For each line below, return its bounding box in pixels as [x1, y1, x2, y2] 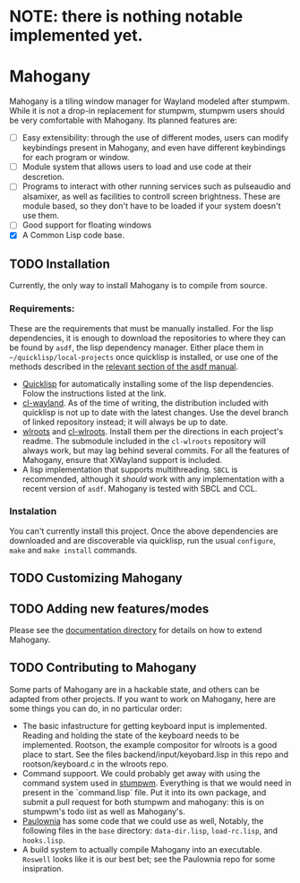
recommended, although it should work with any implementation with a [21, 473, 285, 484]
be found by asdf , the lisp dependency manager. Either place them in [9, 342, 264, 353]
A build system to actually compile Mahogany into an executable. [21, 844, 262, 854]
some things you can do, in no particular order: [9, 703, 183, 714]
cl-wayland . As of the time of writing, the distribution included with [21, 397, 269, 408]
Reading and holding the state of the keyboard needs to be [21, 730, 240, 741]
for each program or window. [21, 152, 130, 163]
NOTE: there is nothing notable [9, 6, 244, 27]
